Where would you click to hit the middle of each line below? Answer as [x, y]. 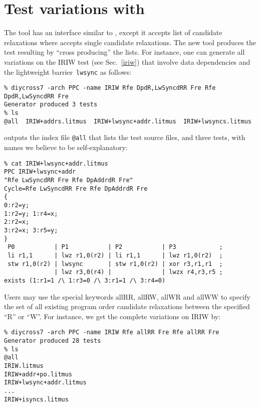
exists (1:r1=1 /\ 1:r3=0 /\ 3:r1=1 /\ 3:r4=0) [85, 280]
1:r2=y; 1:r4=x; [31, 214]
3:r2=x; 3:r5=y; [31, 230]
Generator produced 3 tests [51, 105]
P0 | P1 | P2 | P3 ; [115, 247]
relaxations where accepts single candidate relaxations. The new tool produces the [130, 42]
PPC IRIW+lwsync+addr [40, 172]
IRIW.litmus [24, 366]
